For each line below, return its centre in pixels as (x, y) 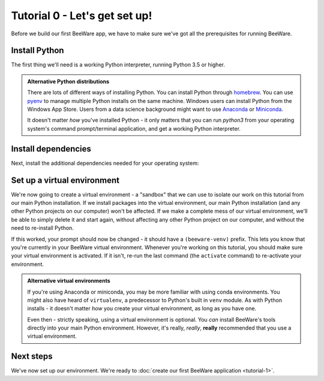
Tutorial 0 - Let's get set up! (82, 16)
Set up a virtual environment (65, 180)
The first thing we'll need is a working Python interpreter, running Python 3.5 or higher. (118, 65)
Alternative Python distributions (68, 81)
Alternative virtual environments (69, 281)
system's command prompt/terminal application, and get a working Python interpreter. (134, 128)
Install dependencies (51, 149)
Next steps (32, 356)
